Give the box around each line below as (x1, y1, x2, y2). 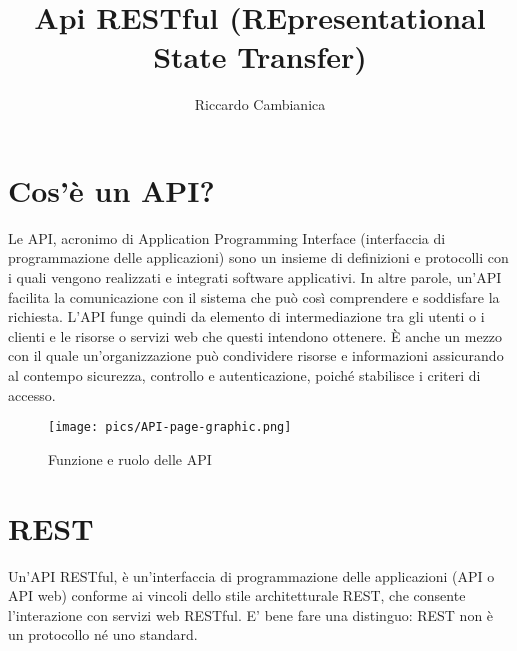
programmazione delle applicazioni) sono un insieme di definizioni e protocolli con (8, 247, 509, 268)
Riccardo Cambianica (194, 94, 326, 115)
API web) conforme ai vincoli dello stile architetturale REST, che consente (8, 585, 466, 606)
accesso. (8, 384, 56, 405)
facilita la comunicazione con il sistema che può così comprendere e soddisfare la (8, 286, 500, 307)
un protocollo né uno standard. (8, 624, 198, 645)
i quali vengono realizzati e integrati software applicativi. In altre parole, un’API (8, 267, 502, 288)
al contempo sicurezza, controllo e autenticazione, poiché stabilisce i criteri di (8, 365, 481, 385)
